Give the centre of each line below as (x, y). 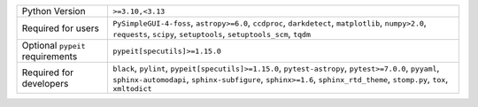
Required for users (60, 28)
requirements (50, 56)
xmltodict (132, 88)
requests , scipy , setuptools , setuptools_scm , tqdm (212, 34)
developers (45, 83)
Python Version (54, 11)
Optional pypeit (54, 46)
